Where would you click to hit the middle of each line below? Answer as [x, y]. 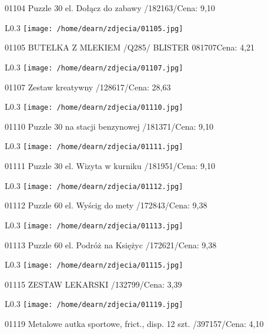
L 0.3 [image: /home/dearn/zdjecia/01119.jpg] [94, 304]
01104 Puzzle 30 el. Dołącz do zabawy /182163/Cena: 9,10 [110, 8]
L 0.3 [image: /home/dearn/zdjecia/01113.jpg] [94, 225]
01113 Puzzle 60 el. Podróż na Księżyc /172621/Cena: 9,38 [111, 244]
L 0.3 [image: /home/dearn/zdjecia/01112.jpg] [94, 185]
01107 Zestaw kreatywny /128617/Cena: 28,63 [88, 87]
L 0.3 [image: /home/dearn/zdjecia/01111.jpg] [94, 146]
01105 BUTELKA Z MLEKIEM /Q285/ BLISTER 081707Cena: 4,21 [130, 47]
